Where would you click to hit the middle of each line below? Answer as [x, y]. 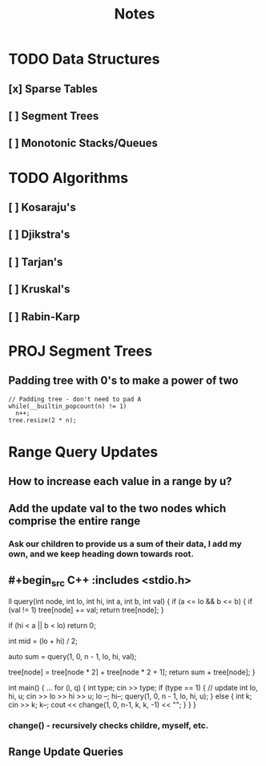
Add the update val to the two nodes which [117, 509]
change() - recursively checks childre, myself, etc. [109, 726]
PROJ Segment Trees [81, 351]
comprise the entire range [75, 522]
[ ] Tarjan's [36, 262]
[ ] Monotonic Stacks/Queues [83, 143]
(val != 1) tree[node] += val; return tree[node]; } [86, 610]
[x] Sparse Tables [53, 89]
